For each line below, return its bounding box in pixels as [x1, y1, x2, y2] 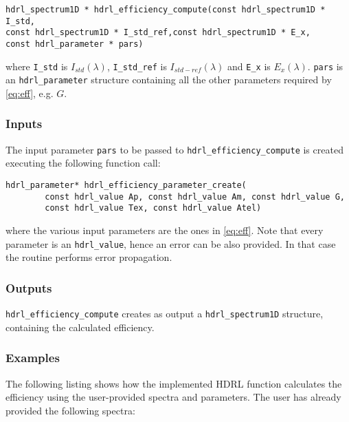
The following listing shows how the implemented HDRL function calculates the [5, 376, 342, 390]
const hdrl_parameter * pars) [5, 39, 144, 49]
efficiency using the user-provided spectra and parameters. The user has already [5, 390, 341, 404]
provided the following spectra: [5, 403, 135, 417]
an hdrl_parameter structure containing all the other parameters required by [5, 72, 332, 87]
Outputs [5, 279, 52, 296]
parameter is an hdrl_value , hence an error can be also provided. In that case [5, 236, 336, 251]
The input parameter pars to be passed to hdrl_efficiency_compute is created [5, 142, 344, 156]
